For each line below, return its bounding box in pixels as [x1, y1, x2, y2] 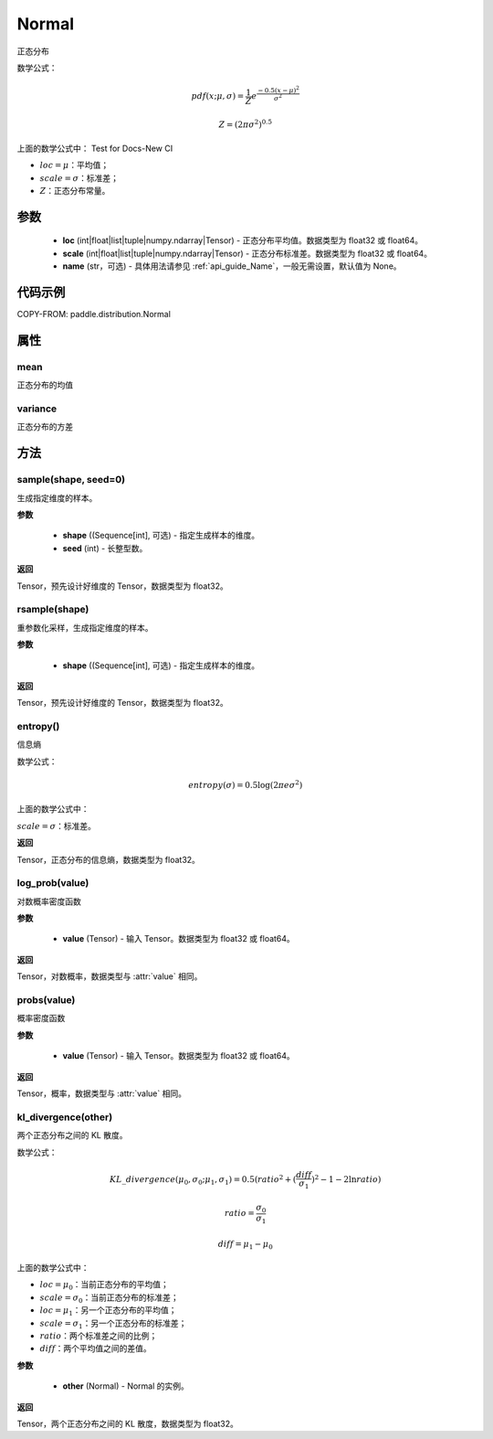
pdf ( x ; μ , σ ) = [191, 91, 245, 101]
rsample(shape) [16, 603, 89, 616]
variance [16, 402, 58, 415]
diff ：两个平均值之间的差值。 [39, 1343, 152, 1354]
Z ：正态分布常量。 [39, 186, 110, 197]
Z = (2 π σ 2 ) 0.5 [218, 117, 273, 130]
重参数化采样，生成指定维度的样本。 [16, 622, 153, 633]
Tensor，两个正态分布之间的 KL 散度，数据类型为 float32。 [16, 1418, 239, 1429]
